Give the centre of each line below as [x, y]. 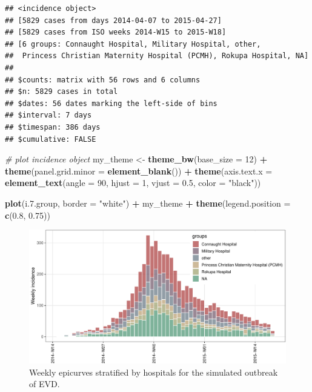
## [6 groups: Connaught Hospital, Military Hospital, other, [133, 44]
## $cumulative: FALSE [51, 139]
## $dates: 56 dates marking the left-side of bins [111, 103]
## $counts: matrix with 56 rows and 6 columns [103, 80]
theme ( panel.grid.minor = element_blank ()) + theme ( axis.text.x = [139, 171]
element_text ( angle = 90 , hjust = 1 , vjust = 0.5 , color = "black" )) [133, 183]
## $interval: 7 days [48, 115]
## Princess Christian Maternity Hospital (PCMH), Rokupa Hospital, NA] [157, 56]
